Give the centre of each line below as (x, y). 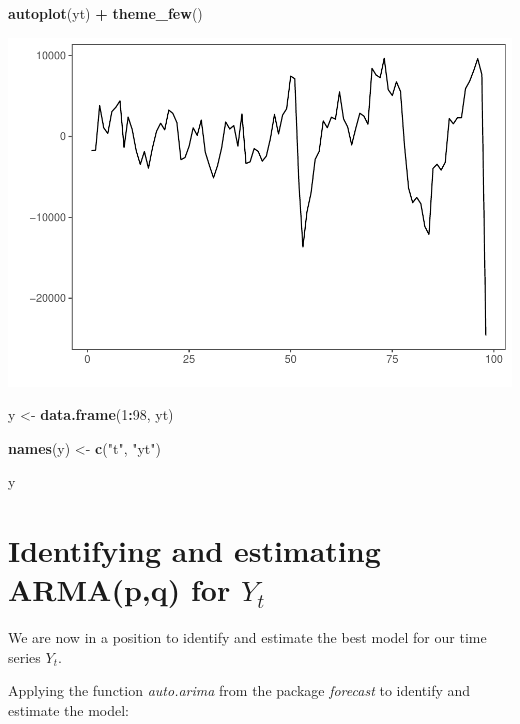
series (24, 656)
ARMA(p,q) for (119, 589)
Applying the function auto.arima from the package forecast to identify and (239, 690)
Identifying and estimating (194, 550)
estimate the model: (69, 709)
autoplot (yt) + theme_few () (105, 13)
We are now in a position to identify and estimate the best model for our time (247, 637)
